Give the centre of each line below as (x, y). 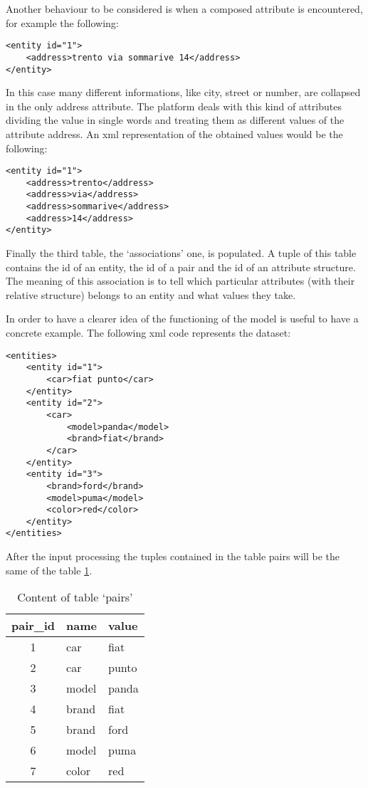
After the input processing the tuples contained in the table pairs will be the (173, 556)
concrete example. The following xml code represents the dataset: (148, 333)
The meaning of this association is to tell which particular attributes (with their (180, 281)
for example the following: (62, 22)
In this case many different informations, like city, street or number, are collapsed (183, 92)
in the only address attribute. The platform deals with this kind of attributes (174, 106)
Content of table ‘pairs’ (75, 597)
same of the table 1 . (49, 570)
